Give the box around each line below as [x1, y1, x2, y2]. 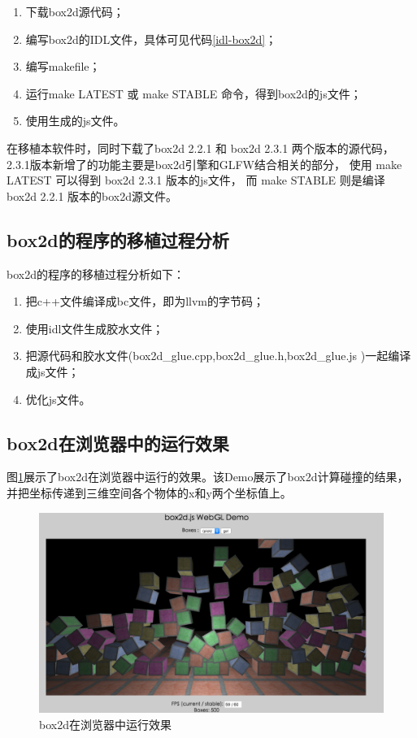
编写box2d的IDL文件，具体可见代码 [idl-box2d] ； [25, 30, 277, 47]
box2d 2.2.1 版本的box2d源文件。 [7, 187, 178, 204]
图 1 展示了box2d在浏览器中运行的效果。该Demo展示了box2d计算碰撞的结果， [7, 468, 409, 485]
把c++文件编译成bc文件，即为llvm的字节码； [25, 293, 265, 310]
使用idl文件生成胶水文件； [25, 319, 164, 336]
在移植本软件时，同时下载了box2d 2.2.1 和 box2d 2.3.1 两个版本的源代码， [7, 139, 394, 156]
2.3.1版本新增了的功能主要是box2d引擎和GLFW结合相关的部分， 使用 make [7, 155, 402, 172]
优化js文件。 [25, 390, 91, 407]
